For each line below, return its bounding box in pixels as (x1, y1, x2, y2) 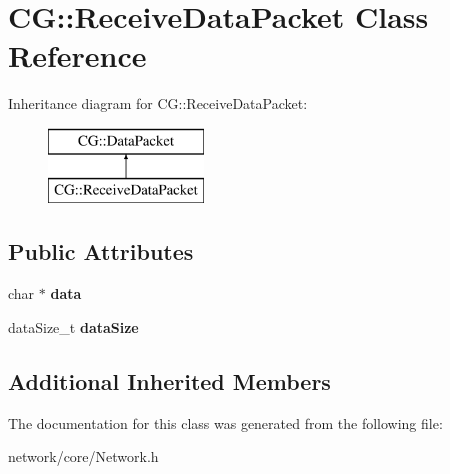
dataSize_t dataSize (8, 316, 139, 337)
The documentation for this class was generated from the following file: (8, 412, 443, 433)
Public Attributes (8, 236, 194, 267)
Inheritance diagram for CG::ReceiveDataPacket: (8, 93, 308, 114)
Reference (8, 35, 147, 76)
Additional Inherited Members (8, 365, 331, 396)
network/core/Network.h (8, 446, 159, 467)
